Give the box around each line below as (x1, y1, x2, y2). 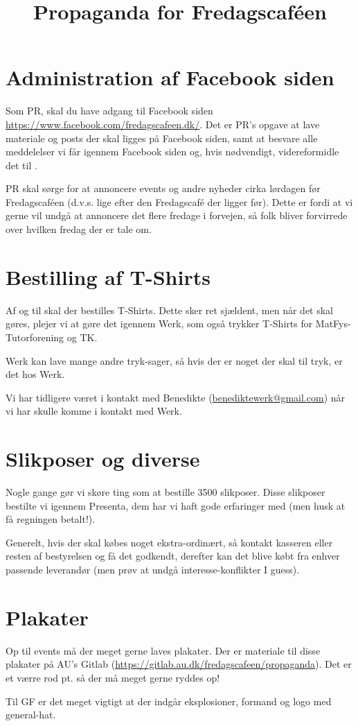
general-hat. (6, 707, 56, 722)
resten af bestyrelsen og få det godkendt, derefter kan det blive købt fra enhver (6, 548, 340, 563)
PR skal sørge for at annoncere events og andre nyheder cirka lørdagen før (6, 181, 321, 196)
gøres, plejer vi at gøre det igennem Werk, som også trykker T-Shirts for (6, 316, 313, 331)
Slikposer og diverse (6, 444, 200, 473)
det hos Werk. (6, 367, 65, 381)
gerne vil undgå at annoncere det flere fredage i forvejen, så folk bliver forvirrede (6, 208, 348, 223)
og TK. (66, 329, 98, 344)
